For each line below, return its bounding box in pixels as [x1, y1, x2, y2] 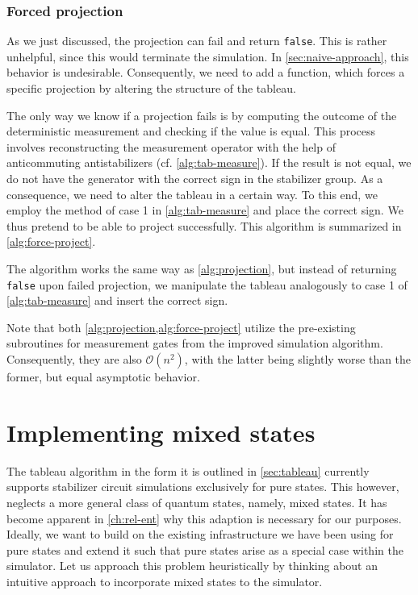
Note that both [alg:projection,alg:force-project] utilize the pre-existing [6, 318, 356, 335]
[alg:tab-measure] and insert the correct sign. [6, 292, 228, 309]
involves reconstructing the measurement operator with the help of [6, 138, 336, 155]
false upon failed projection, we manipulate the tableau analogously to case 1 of [6, 276, 408, 293]
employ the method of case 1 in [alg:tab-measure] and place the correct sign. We [6, 202, 403, 218]
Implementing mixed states [6, 415, 316, 448]
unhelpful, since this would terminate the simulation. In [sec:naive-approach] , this [6, 48, 409, 64]
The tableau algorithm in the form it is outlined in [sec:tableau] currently [6, 462, 370, 479]
